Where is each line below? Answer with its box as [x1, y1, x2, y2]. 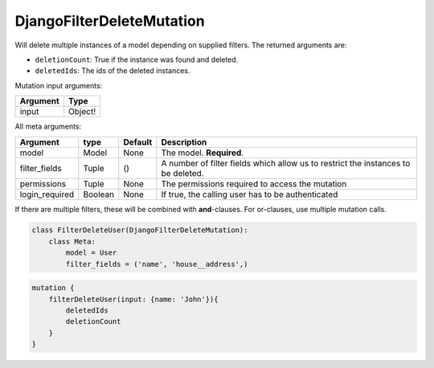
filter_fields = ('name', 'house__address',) [65, 260, 248, 268]
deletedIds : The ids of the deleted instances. [35, 66, 190, 76]
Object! [68, 106, 96, 117]
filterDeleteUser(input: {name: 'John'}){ [48, 294, 219, 304]
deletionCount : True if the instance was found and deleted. [35, 55, 239, 64]
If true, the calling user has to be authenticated [161, 189, 338, 200]
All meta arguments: [14, 121, 82, 132]
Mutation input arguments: [14, 80, 103, 90]
